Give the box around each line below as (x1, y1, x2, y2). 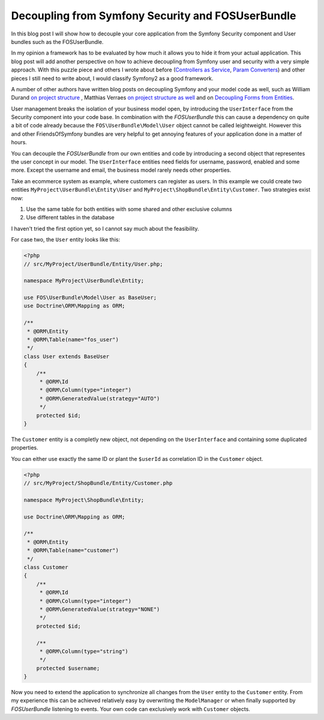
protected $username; (36, 665, 100, 671)
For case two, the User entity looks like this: (11, 236, 120, 243)
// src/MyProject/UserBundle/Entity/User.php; (23, 260, 163, 267)
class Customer (23, 564, 68, 570)
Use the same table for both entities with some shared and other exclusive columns (26, 205, 232, 213)
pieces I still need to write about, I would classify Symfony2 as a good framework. (11, 75, 214, 82)
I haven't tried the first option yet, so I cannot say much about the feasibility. (11, 225, 199, 232)
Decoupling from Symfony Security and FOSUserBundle (11, 9, 296, 22)
